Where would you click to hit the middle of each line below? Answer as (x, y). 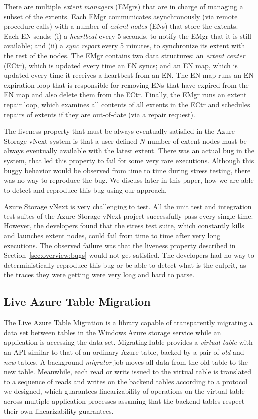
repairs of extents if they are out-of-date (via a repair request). (100, 114)
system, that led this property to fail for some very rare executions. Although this (129, 160)
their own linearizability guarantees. (59, 410)
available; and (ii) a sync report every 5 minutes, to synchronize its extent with (125, 46)
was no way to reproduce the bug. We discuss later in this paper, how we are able (129, 180)
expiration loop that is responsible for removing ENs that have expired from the (126, 85)
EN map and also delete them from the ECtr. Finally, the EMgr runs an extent (125, 95)
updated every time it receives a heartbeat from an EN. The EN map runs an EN (129, 75)
